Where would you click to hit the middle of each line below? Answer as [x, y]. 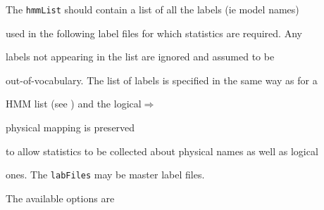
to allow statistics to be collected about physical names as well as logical [162, 151]
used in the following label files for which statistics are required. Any [154, 33]
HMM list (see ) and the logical [74, 104]
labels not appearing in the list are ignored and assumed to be [140, 57]
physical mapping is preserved [70, 127]
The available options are [60, 198]
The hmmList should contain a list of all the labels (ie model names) [152, 9]
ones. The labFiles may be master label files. [105, 175]
